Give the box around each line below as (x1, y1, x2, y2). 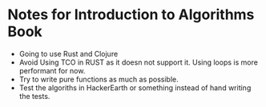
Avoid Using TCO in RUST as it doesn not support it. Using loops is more (18, 57, 258, 67)
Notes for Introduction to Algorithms (7, 6, 255, 24)
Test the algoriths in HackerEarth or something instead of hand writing (18, 82, 252, 93)
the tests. (18, 91, 50, 101)
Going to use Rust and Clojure (18, 49, 119, 58)
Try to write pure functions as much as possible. (18, 74, 179, 84)
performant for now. (18, 65, 86, 75)
